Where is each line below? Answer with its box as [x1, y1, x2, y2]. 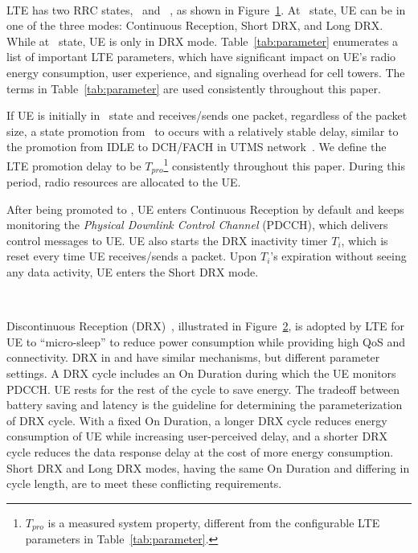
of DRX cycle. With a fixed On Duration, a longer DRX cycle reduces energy [6, 412, 387, 428]
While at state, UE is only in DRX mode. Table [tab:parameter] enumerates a [6, 32, 399, 49]
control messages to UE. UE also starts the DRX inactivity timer [6, 231, 328, 248]
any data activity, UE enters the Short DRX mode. [6, 264, 259, 281]
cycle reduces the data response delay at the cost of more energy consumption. [6, 443, 394, 460]
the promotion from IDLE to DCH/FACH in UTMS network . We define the [6, 138, 387, 155]
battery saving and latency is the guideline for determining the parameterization [6, 396, 403, 413]
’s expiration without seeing [270, 248, 407, 264]
